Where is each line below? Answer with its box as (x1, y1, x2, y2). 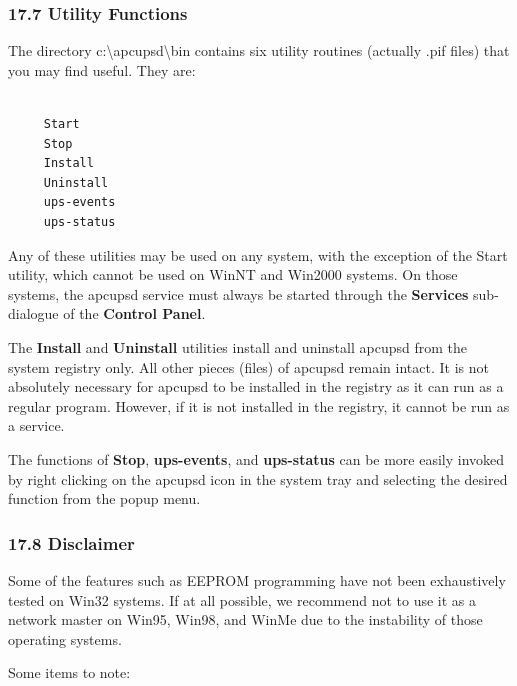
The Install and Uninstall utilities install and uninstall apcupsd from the (8, 336, 467, 357)
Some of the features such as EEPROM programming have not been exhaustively (8, 569, 506, 590)
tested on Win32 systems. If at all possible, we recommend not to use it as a (8, 589, 477, 610)
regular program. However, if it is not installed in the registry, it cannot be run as (8, 395, 510, 416)
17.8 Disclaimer (8, 530, 135, 555)
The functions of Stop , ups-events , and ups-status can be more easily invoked (8, 448, 505, 469)
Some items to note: (8, 662, 131, 683)
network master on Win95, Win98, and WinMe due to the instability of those (8, 609, 483, 630)
